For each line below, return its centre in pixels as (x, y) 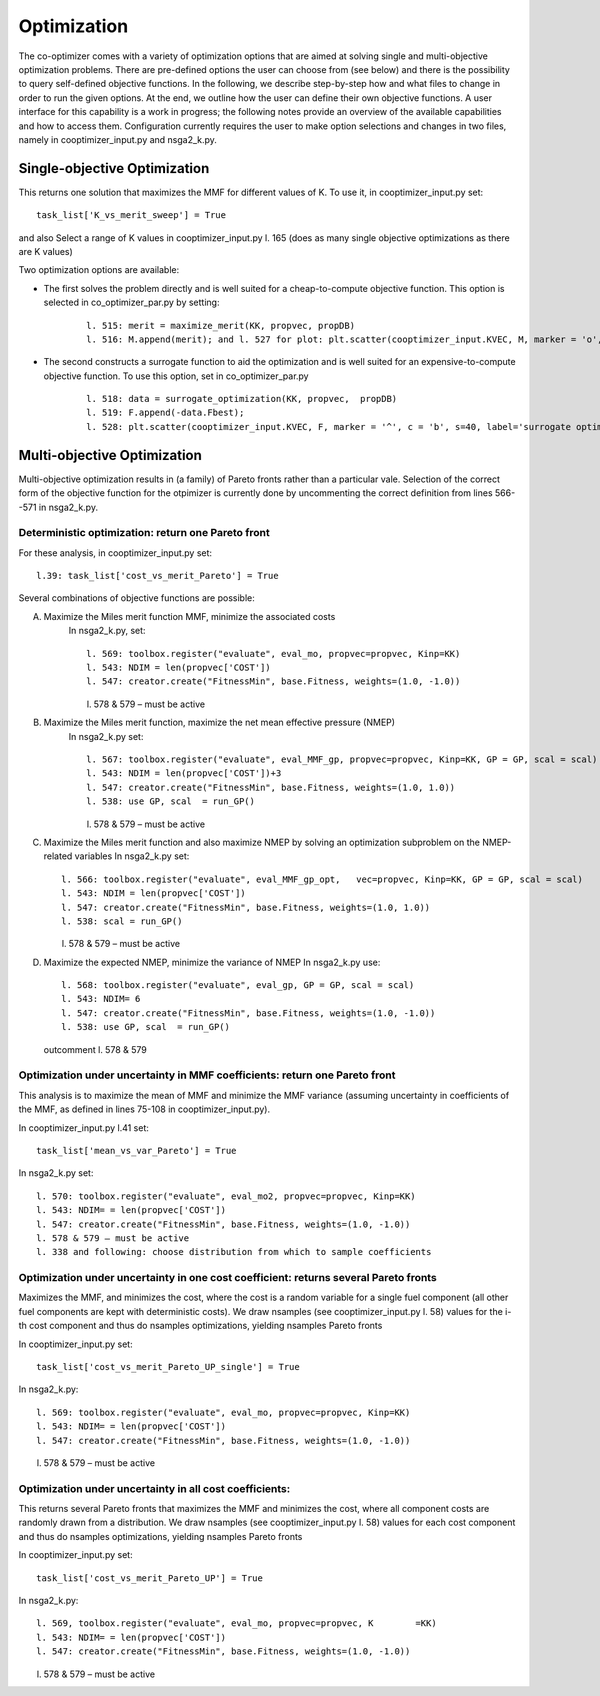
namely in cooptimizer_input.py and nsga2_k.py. (117, 139)
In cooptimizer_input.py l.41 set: (83, 1127)
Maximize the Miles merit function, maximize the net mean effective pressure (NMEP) (219, 722)
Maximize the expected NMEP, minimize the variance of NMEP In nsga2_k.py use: (212, 962)
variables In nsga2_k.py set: (132, 856)
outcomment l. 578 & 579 (95, 1049)
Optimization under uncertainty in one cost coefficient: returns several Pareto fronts (227, 1278)
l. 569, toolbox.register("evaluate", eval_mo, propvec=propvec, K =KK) (236, 1623)
